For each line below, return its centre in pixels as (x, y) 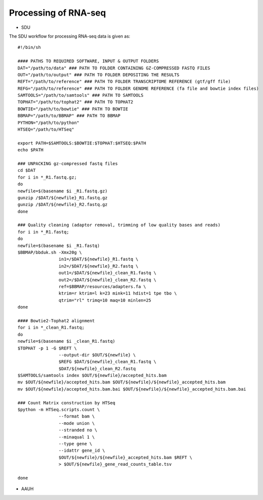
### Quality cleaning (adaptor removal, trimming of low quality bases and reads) (119, 225)
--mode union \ (77, 423)
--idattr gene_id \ (82, 451)
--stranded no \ (78, 430)
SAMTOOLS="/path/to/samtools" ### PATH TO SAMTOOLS (81, 95)
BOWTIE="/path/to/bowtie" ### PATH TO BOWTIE (73, 109)
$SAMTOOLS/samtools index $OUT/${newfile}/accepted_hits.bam (92, 375)
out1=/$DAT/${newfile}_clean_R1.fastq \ (108, 273)
